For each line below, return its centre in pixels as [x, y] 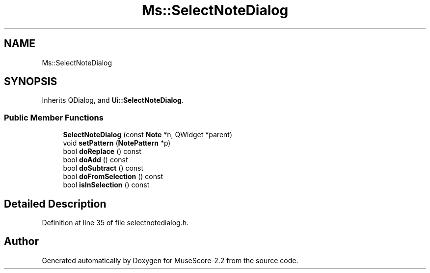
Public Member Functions [54, 117]
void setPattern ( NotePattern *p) [117, 143]
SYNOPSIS [31, 82]
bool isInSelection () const [106, 185]
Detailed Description [55, 204]
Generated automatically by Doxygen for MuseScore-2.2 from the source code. [170, 260]
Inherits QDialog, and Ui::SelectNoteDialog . [113, 100]
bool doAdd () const [95, 160]
